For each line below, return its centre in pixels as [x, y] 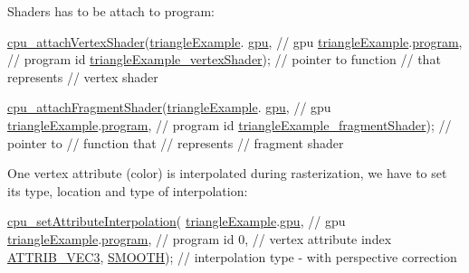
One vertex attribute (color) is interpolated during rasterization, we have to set [227, 173]
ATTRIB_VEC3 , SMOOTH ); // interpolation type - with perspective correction [232, 256]
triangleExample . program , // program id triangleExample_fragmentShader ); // [230, 124]
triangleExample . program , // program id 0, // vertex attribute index [200, 238]
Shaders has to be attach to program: [111, 11]
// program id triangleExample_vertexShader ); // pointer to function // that [224, 59]
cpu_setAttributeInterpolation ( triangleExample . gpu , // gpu [177, 221]
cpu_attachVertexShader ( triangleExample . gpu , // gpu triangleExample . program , [235, 41]
